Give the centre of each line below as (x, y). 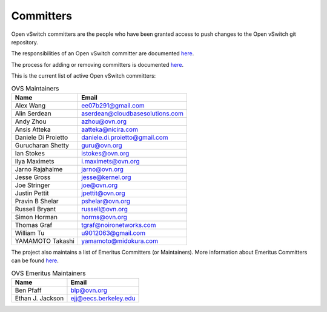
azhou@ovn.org (104, 121)
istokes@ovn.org (105, 153)
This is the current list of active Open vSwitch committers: (84, 76)
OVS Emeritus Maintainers (48, 273)
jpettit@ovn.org (103, 193)
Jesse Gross (33, 177)
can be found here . (35, 260)
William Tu (30, 232)
